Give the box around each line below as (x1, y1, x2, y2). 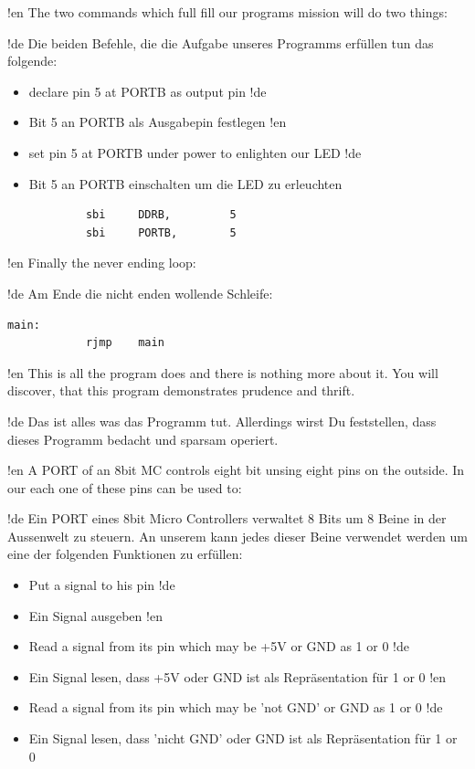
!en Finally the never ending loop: (7, 253, 196, 272)
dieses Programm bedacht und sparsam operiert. (7, 429, 279, 448)
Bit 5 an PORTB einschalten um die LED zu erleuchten (28, 174, 343, 193)
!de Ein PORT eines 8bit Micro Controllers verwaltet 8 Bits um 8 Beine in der (7, 509, 447, 528)
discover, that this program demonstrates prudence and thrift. (7, 381, 355, 400)
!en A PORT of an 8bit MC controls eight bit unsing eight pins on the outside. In (7, 460, 465, 479)
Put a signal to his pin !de (28, 575, 175, 595)
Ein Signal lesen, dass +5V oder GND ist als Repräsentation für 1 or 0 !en (28, 667, 447, 686)
